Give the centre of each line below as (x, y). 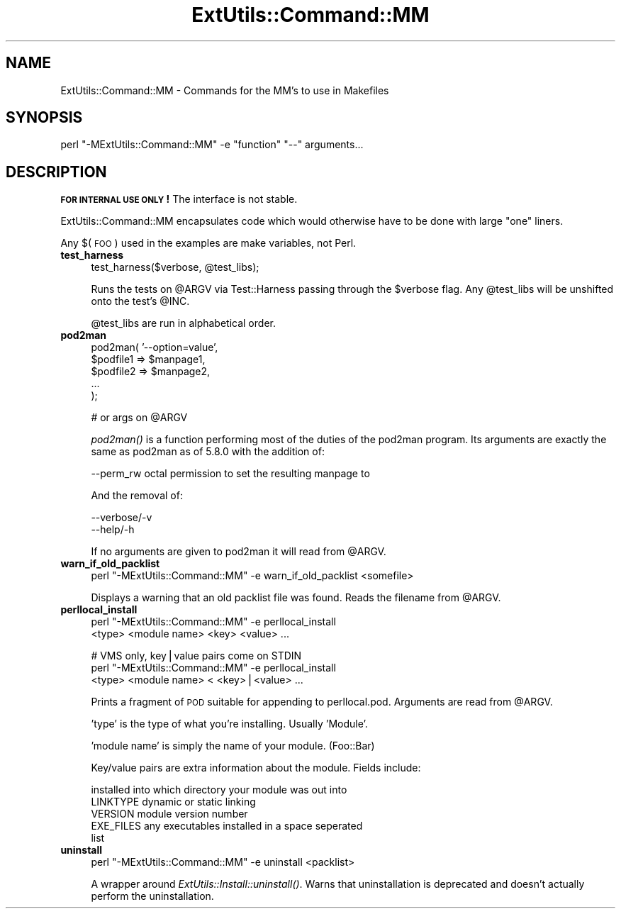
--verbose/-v (122, 518)
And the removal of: (137, 496)
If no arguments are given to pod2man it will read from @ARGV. (239, 552)
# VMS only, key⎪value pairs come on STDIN (196, 656)
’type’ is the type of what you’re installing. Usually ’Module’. (229, 724)
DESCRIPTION (56, 172)
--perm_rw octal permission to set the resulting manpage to (230, 474)
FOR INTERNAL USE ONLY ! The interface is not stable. (179, 199)
